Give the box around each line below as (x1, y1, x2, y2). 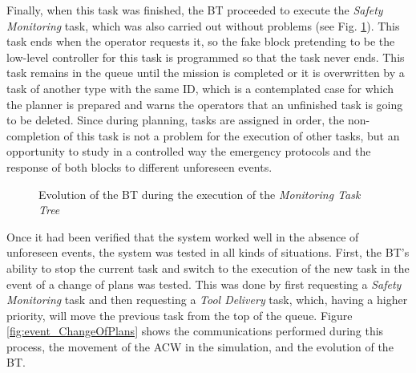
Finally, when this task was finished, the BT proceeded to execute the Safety (6, 2, 383, 18)
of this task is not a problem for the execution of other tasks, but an (63, 127, 400, 144)
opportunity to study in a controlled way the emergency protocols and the (6, 143, 371, 160)
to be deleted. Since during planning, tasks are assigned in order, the (6, 111, 345, 128)
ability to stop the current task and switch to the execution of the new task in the (6, 259, 410, 276)
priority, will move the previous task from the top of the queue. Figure (6, 306, 353, 323)
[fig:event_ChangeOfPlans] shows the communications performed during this (6, 322, 384, 339)
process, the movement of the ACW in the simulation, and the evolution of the (6, 338, 394, 355)
